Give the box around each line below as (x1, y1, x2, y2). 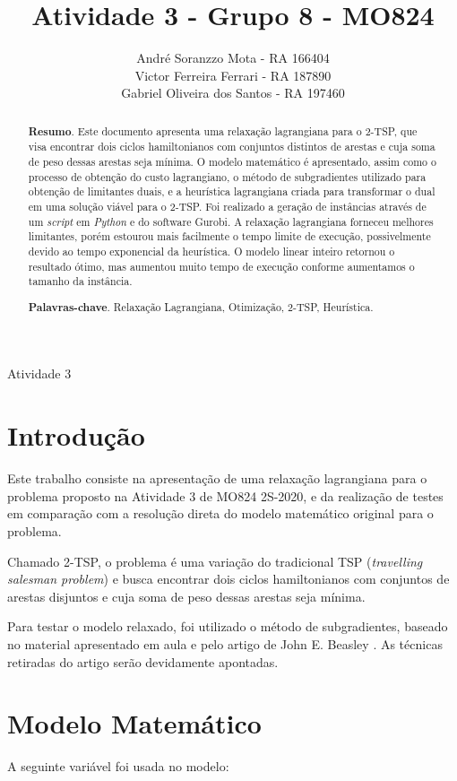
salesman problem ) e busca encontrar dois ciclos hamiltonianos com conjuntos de (7, 569, 450, 588)
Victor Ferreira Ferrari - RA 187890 (134, 65, 332, 84)
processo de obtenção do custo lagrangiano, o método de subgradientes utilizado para (28, 169, 427, 184)
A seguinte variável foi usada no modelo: (7, 757, 229, 776)
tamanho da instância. (28, 273, 133, 289)
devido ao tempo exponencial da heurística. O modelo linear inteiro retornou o (28, 243, 395, 258)
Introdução (7, 417, 145, 454)
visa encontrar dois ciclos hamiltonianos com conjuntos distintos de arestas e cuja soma (28, 139, 435, 154)
